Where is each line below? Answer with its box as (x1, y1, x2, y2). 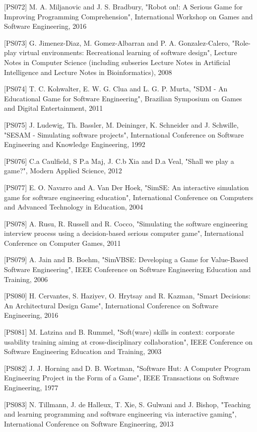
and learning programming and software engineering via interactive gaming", (4, 409, 237, 419)
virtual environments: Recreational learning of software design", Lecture (19, 47, 237, 58)
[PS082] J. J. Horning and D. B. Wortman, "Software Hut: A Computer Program (4, 362, 251, 373)
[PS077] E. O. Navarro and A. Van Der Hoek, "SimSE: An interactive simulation (4, 182, 249, 192)
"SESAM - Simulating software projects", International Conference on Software (4, 129, 244, 140)
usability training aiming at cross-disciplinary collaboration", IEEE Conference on (4, 336, 253, 347)
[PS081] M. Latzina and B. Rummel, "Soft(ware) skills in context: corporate (4, 327, 235, 337)
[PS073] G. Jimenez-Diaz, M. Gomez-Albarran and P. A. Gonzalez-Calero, (4, 37, 230, 48)
